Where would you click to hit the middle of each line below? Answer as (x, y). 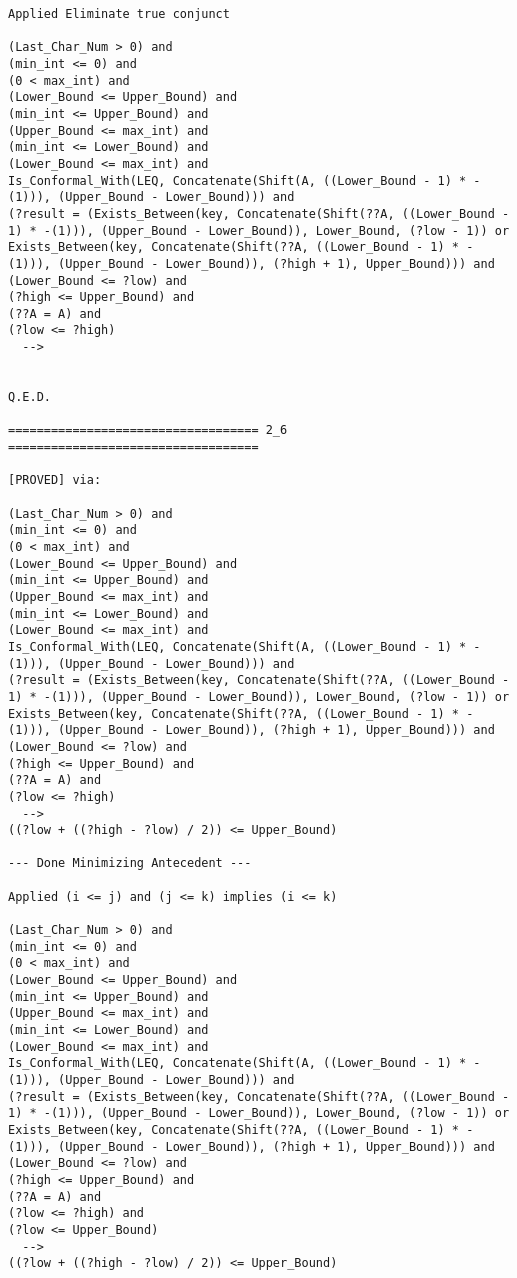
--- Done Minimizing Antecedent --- (130, 863)
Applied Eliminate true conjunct (119, 14)
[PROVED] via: (55, 480)
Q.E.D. (29, 397)
